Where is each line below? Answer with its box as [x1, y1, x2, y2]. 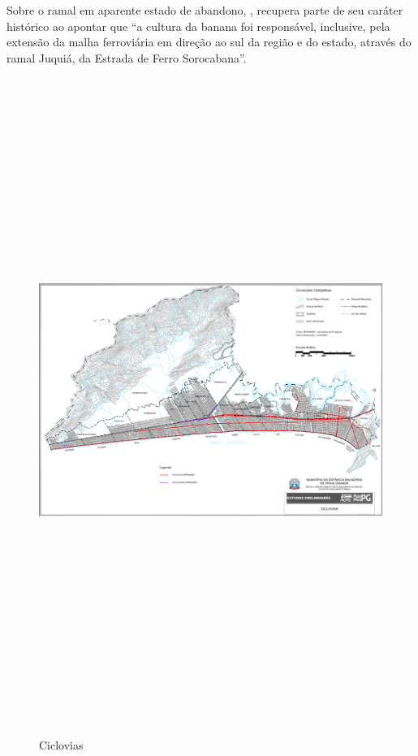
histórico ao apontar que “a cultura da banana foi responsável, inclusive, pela [6, 17, 390, 34]
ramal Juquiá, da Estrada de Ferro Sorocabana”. [6, 49, 247, 66]
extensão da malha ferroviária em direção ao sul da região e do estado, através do [6, 33, 412, 50]
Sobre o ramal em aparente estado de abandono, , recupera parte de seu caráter [6, 2, 403, 18]
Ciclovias [39, 736, 84, 753]
